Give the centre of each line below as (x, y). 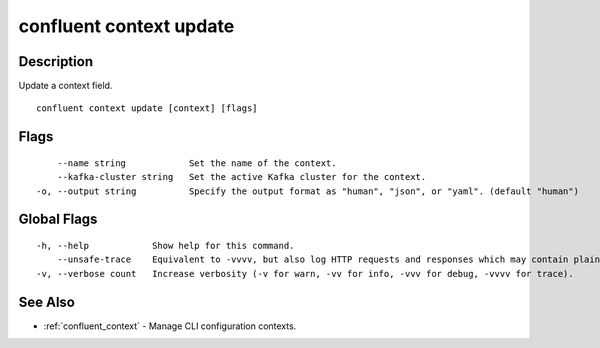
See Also (46, 301)
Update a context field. (65, 86)
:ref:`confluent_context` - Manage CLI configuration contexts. (170, 326)
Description (56, 61)
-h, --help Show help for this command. (165, 246)
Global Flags (58, 219)
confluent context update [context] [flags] (147, 108)
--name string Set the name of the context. (196, 163)
